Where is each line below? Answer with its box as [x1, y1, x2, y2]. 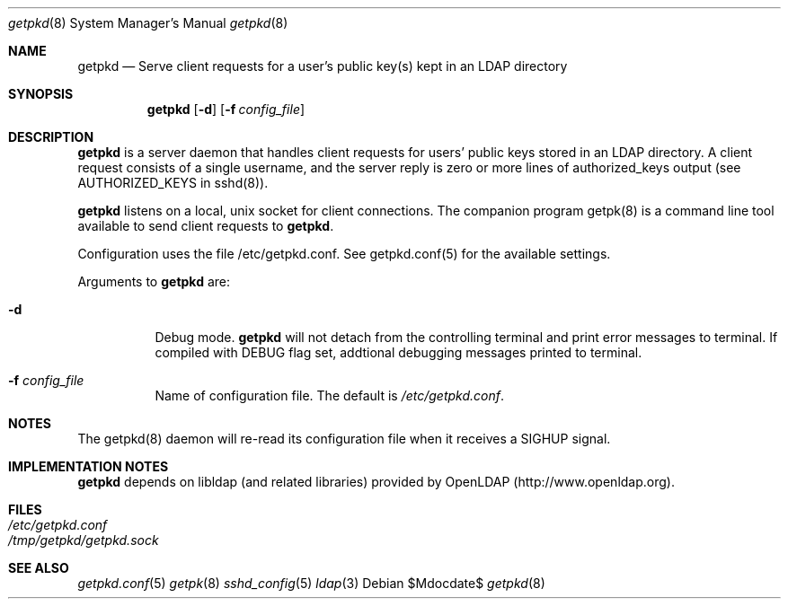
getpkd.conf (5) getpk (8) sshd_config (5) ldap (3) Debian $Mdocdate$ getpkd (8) [77, 575, 545, 591]
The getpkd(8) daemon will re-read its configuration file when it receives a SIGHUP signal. [77, 431, 611, 446]
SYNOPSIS [8, 86, 74, 101]
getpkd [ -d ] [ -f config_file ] [146, 101, 305, 117]
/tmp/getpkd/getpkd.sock [8, 532, 159, 548]
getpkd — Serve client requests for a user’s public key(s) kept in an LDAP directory [77, 58, 568, 74]
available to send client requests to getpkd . [77, 218, 334, 233]
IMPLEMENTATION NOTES [8, 459, 169, 474]
